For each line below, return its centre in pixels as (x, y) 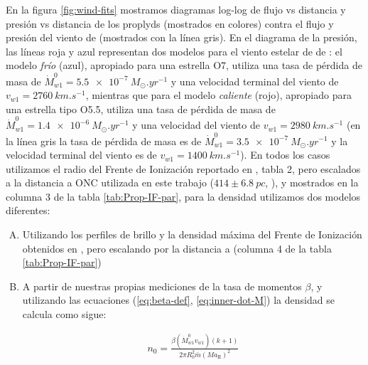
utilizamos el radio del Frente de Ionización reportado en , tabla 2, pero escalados (183, 168)
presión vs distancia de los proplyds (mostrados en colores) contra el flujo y (170, 23)
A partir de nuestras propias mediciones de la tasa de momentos (162, 286)
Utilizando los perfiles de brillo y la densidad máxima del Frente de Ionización (192, 234)
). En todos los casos (285, 155)
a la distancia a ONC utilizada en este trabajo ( (110, 182)
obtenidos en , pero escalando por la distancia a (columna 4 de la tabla (177, 248)
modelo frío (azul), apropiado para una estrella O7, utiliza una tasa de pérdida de (184, 65)
